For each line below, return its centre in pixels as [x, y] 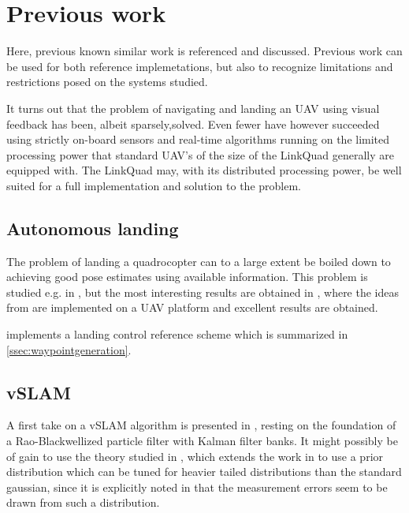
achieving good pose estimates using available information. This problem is [187, 277]
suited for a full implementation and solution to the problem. [154, 185]
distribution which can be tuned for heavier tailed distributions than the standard [204, 472]
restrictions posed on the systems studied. [107, 82]
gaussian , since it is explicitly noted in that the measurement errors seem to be [197, 487]
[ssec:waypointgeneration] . [69, 349]
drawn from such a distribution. [83, 502]
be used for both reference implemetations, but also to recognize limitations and [200, 66]
